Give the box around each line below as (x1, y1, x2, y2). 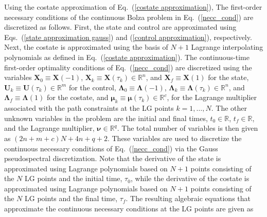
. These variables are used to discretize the (107, 132, 242, 143)
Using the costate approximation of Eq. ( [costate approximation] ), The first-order (4, 2, 262, 12)
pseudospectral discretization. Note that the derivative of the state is (4, 153, 221, 164)
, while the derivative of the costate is (130, 173, 250, 184)
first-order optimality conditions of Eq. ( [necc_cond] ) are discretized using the (4, 62, 252, 72)
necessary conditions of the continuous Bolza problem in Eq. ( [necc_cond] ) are (4, 11, 254, 22)
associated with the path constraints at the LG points (4, 103, 174, 113)
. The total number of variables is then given (117, 123, 258, 133)
